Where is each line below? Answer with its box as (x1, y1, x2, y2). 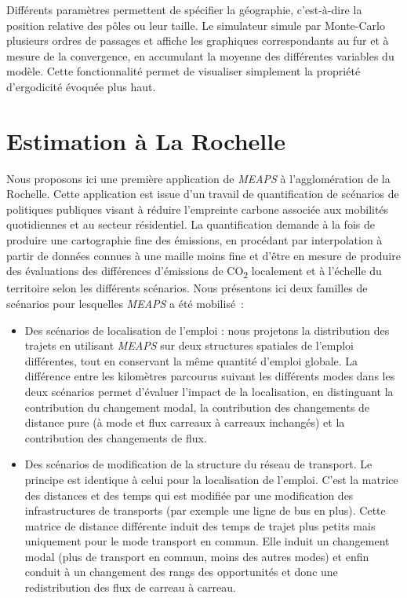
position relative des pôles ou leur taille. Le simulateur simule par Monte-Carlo (6, 17, 385, 33)
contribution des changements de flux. (24, 429, 207, 446)
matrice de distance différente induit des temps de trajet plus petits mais (24, 517, 376, 534)
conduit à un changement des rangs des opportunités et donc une (24, 563, 338, 580)
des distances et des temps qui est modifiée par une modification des (24, 486, 354, 503)
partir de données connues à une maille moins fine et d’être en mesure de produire (6, 247, 401, 263)
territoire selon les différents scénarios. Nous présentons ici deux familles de (6, 280, 368, 296)
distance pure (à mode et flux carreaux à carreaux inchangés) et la (24, 414, 345, 431)
